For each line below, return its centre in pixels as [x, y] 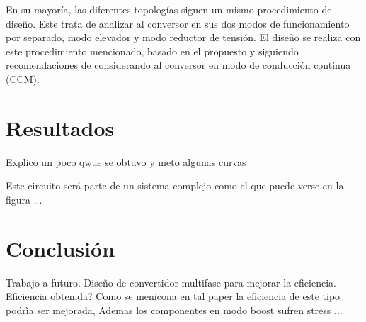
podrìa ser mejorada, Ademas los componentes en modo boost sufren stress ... [174, 310]
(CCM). [23, 78]
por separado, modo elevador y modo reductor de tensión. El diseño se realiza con [183, 37]
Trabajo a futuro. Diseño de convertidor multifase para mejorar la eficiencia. [171, 282]
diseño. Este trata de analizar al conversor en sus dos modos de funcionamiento [178, 23]
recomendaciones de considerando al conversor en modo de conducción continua [178, 65]
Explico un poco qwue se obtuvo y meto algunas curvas [126, 161]
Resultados [60, 127]
